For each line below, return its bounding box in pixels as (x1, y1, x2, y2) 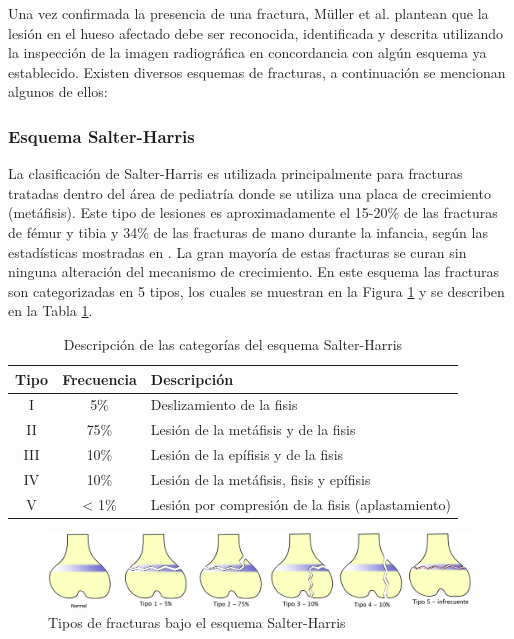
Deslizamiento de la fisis (150, 394, 298, 415)
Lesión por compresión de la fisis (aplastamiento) (150, 493, 451, 514)
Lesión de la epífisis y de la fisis (150, 444, 344, 465)
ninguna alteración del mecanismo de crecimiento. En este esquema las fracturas (8, 261, 500, 282)
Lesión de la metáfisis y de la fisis (150, 419, 356, 440)
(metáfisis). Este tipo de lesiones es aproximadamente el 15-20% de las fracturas (8, 202, 498, 223)
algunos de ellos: (8, 81, 108, 102)
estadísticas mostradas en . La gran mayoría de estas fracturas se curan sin (8, 241, 467, 262)
